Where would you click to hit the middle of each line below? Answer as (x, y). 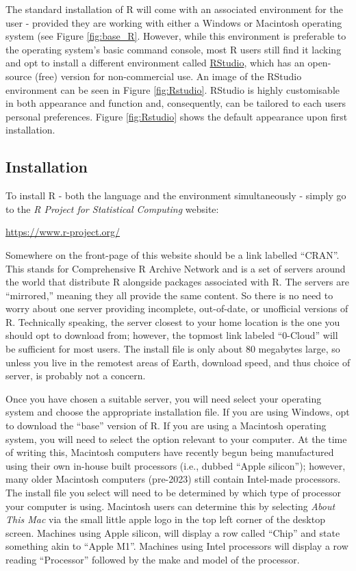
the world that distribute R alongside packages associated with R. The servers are (177, 282)
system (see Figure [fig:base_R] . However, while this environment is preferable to (176, 36)
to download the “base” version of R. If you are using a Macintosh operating (166, 426)
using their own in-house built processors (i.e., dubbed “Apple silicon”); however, (176, 465)
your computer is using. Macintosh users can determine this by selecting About (170, 506)
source (19, 76)
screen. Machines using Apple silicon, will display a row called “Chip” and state (173, 532)
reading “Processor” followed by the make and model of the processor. (153, 559)
